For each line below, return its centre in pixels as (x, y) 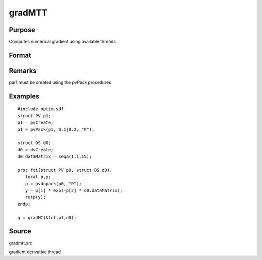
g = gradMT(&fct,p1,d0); (47, 218)
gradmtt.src (21, 243)
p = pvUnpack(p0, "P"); (53, 184)
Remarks (23, 71)
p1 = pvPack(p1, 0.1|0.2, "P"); (56, 129)
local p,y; (38, 177)
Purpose (22, 30)
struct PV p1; (34, 116)
